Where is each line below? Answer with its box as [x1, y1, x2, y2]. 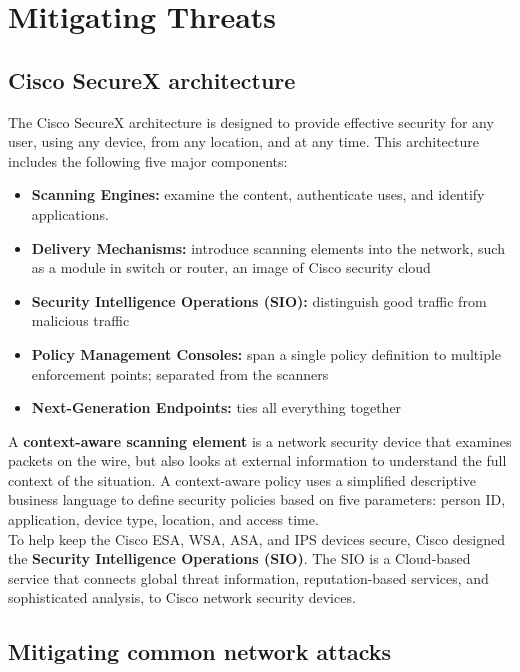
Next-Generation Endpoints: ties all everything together [31, 397, 402, 418]
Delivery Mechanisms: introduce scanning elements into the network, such [31, 237, 505, 258]
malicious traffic [31, 310, 130, 331]
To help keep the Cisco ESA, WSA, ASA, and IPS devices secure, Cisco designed [8, 528, 505, 549]
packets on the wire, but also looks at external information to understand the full [8, 450, 507, 471]
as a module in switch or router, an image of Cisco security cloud [31, 257, 431, 278]
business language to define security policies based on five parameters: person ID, [8, 489, 506, 510]
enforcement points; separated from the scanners [31, 363, 329, 384]
